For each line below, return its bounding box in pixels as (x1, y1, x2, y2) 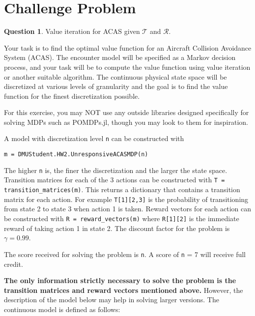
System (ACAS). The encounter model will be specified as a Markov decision (4, 52, 236, 62)
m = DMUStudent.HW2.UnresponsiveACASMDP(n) (4, 151, 148, 158)
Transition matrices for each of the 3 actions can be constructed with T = (4, 174, 225, 185)
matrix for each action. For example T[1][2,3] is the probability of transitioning (4, 194, 249, 204)
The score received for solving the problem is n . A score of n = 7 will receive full (4, 249, 246, 259)
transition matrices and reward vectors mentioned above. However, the (4, 285, 243, 295)
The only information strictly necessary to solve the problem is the (4, 275, 236, 286)
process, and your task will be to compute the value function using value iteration (4, 61, 251, 72)
